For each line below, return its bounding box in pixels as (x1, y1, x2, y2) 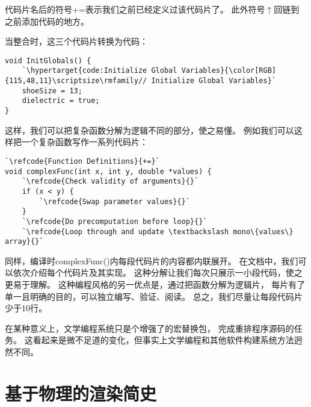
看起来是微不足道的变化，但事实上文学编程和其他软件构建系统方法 (32, 334, 294, 346)
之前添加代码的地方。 (5, 14, 89, 27)
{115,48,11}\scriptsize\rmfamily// (5, 76, 147, 85)
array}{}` (5, 237, 44, 246)
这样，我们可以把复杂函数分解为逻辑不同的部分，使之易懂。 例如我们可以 (5, 123, 294, 136)
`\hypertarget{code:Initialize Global (22, 66, 177, 75)
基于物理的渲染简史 (5, 381, 157, 405)
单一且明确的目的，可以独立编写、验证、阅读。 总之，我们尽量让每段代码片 (5, 290, 303, 302)
